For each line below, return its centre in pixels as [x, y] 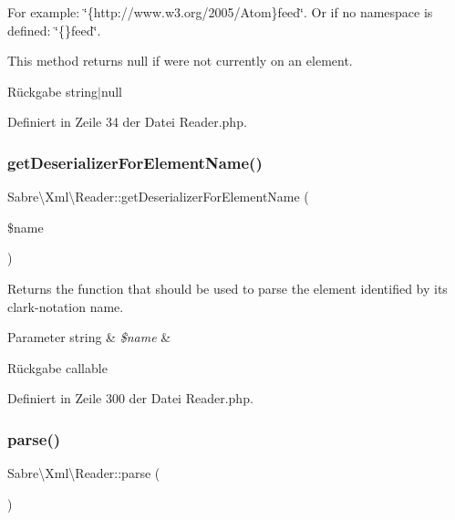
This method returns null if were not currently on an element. [180, 61]
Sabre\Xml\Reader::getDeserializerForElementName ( [158, 197]
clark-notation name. [66, 306]
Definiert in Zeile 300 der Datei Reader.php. [130, 398]
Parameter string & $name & [89, 337]
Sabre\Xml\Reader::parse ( [84, 473]
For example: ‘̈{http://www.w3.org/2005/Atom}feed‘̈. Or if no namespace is [220, 12]
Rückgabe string [53, 91]
